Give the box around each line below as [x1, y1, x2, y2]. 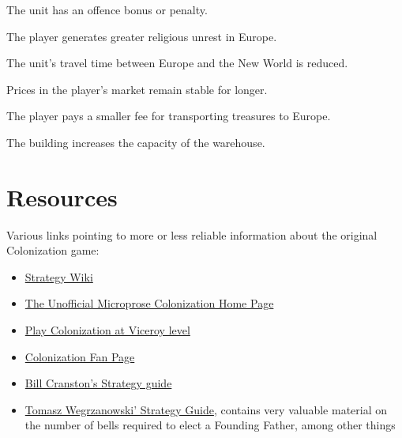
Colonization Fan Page [24, 348, 135, 364]
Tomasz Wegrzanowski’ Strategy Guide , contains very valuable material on [24, 401, 388, 417]
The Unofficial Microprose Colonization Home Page [24, 295, 274, 312]
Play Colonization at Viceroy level [24, 322, 190, 338]
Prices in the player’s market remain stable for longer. [6, 81, 268, 97]
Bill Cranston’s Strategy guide [24, 375, 172, 391]
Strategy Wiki [24, 268, 93, 285]
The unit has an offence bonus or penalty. [6, 2, 208, 17]
